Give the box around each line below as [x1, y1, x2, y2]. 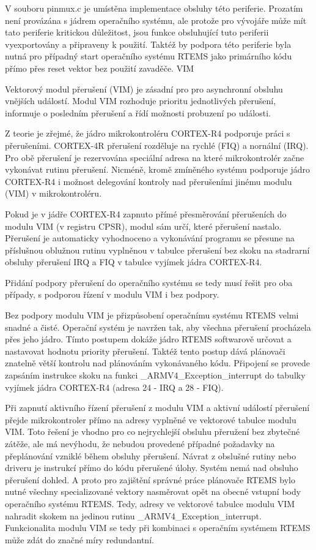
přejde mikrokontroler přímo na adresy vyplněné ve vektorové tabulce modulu [5, 413, 296, 426]
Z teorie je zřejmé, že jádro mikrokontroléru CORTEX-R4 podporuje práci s [5, 127, 290, 140]
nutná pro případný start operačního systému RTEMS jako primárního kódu [5, 50, 292, 62]
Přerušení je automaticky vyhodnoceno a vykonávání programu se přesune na [5, 232, 295, 244]
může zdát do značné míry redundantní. [5, 533, 154, 546]
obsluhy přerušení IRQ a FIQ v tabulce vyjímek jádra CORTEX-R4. [5, 255, 262, 268]
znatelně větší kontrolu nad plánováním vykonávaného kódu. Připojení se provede [5, 356, 310, 369]
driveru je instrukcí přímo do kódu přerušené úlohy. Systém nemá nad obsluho [5, 461, 298, 474]
